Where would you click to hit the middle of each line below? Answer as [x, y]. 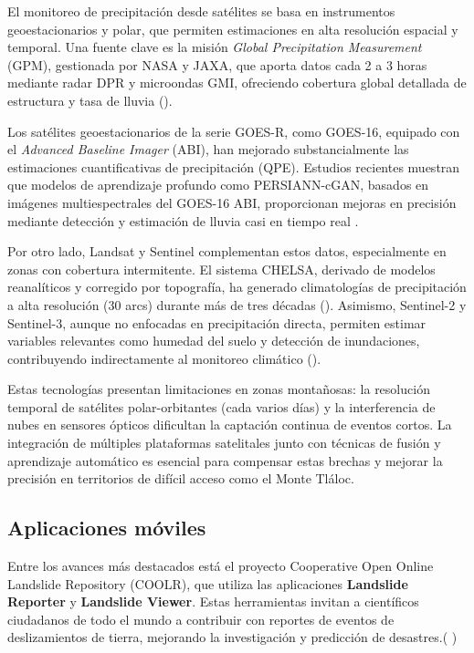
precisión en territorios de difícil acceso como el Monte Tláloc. [181, 478]
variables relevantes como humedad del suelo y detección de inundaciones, [214, 341]
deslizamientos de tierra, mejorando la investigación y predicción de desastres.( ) [232, 637]
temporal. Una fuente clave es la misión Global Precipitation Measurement [215, 47]
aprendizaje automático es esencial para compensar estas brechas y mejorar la [225, 460]
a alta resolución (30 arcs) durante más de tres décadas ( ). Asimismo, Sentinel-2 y [237, 304]
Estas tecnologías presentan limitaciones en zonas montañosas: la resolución [219, 389]
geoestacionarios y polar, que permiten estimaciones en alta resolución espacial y [233, 29]
